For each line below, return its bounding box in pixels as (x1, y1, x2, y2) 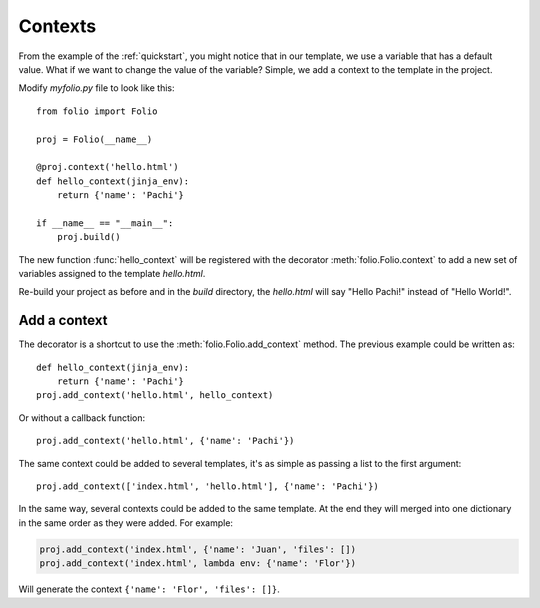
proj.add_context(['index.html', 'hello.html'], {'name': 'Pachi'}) (36, 481, 379, 492)
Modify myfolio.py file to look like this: (18, 82, 175, 94)
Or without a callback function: (18, 411, 145, 424)
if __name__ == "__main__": (36, 217, 174, 229)
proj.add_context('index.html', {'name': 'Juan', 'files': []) (39, 543, 357, 555)
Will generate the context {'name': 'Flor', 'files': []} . (18, 583, 280, 595)
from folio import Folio (36, 105, 158, 117)
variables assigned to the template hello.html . (18, 268, 206, 280)
